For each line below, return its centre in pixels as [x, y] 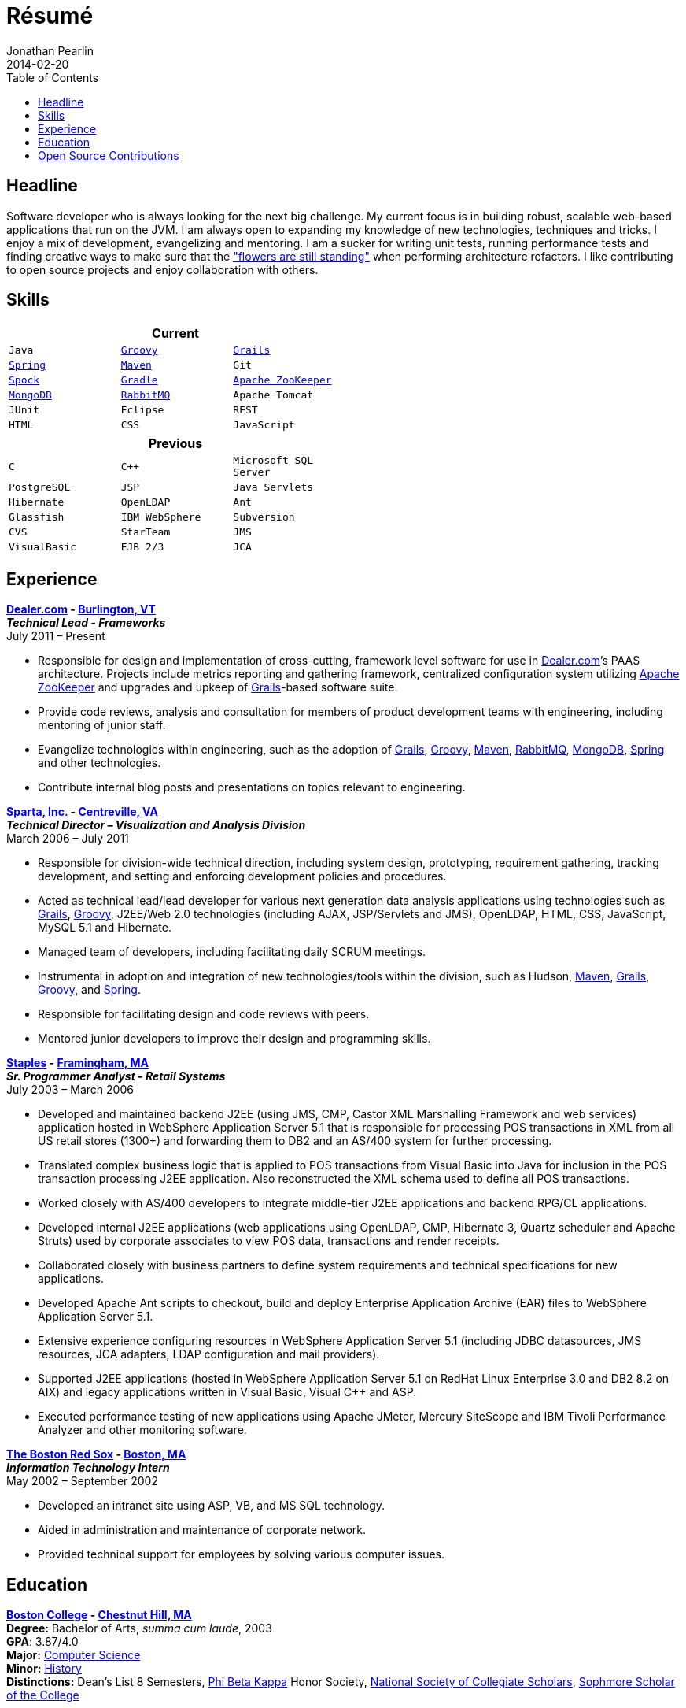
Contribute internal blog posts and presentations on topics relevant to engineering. [252, 787]
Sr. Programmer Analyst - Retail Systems [116, 1076]
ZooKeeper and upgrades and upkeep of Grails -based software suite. [218, 687]
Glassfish [37, 517]
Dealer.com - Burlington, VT [81, 609]
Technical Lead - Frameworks [86, 623]
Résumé [50, 16]
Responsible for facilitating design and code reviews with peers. [204, 1014]
